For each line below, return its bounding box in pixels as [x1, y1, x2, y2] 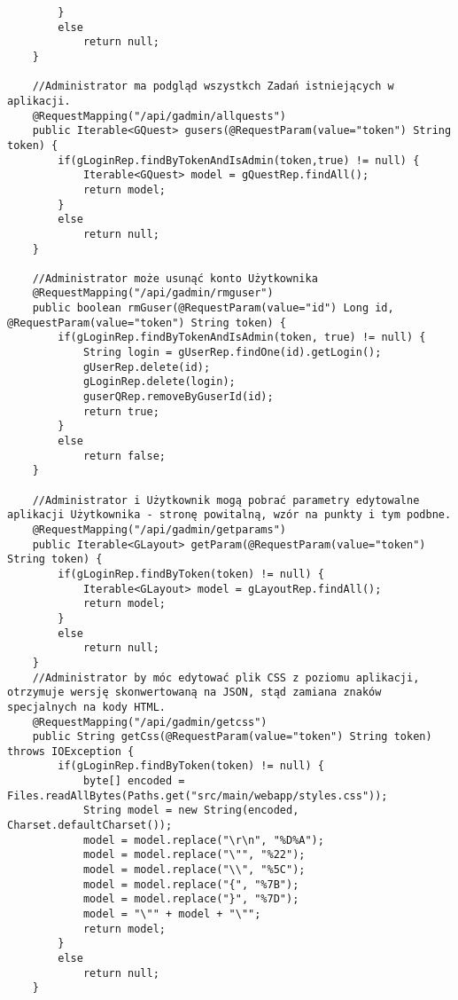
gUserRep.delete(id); [82, 360, 211, 374]
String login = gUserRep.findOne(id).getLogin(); [82, 346, 382, 359]
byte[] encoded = [82, 775, 185, 788]
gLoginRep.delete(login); [82, 375, 236, 389]
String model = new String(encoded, [82, 804, 299, 817]
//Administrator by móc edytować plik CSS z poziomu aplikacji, [32, 671, 420, 684]
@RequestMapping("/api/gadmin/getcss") [32, 715, 268, 728]
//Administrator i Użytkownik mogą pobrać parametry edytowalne [32, 493, 420, 507]
